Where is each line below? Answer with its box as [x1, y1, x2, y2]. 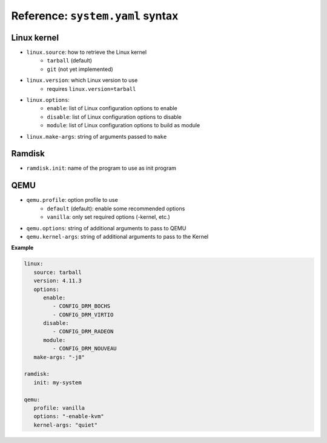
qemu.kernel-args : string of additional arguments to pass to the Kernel [26, 233, 209, 240]
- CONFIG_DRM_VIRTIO [52, 311, 114, 318]
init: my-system [33, 379, 82, 386]
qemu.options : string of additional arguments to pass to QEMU [26, 224, 187, 231]
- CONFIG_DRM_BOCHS [52, 303, 111, 310]
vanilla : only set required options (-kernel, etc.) [47, 213, 171, 221]
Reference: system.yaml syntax [11, 9, 179, 22]
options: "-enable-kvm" [33, 413, 104, 420]
